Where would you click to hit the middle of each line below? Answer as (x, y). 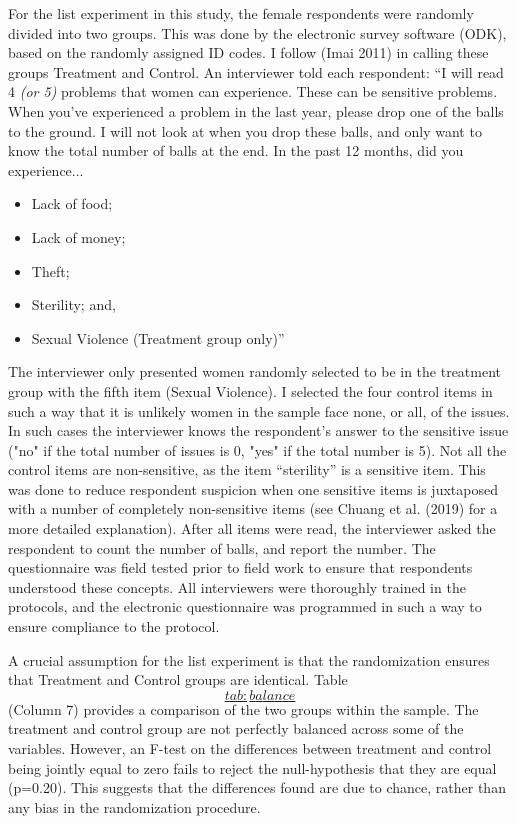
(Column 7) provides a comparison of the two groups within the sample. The (243, 708)
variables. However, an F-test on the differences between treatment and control (250, 748)
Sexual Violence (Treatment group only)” (158, 337)
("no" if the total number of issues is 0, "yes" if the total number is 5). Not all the (257, 449)
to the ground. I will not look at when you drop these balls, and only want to (245, 130)
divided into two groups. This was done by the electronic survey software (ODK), (257, 32)
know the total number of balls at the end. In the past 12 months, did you (236, 150)
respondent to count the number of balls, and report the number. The (222, 547)
